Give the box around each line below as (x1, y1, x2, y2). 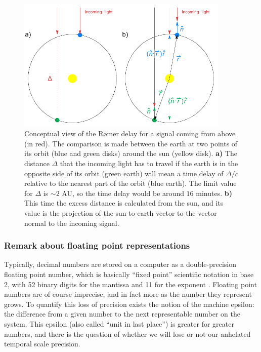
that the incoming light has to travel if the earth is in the (60, 158, 238, 169)
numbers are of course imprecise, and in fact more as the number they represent (4, 289, 252, 299)
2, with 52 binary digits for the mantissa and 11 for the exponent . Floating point (4, 279, 257, 289)
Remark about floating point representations (4, 239, 190, 252)
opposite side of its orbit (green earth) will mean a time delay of (24, 168, 224, 178)
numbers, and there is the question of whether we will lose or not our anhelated (4, 328, 251, 339)
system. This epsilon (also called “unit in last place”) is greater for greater (4, 318, 234, 329)
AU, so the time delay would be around (62, 187, 184, 198)
